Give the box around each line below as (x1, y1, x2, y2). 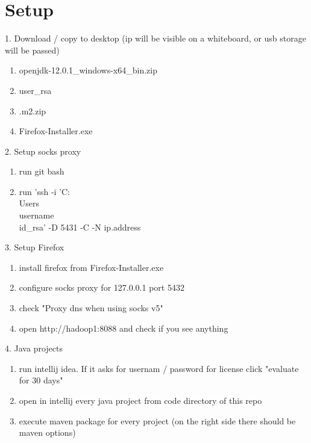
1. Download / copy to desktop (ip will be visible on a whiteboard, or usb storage (5, 32, 306, 45)
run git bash (19, 165, 64, 178)
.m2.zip (19, 104, 46, 117)
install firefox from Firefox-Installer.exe (19, 261, 164, 273)
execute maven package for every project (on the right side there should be (19, 414, 296, 427)
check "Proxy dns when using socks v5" (19, 302, 163, 314)
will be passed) (5, 43, 60, 56)
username (19, 209, 54, 221)
